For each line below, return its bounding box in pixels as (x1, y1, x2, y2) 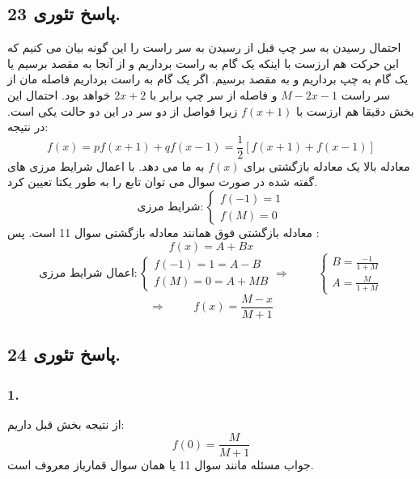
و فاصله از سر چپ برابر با (149, 86, 278, 103)
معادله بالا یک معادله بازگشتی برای (244, 157, 410, 174)
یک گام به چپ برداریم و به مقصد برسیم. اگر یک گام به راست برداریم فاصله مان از (7, 70, 409, 87)
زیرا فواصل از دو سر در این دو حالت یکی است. (7, 102, 238, 119)
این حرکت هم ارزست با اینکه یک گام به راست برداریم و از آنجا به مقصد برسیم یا (7, 54, 399, 71)
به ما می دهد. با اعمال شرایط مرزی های (7, 157, 205, 174)
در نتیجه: (7, 118, 49, 135)
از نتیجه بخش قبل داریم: (7, 415, 125, 432)
